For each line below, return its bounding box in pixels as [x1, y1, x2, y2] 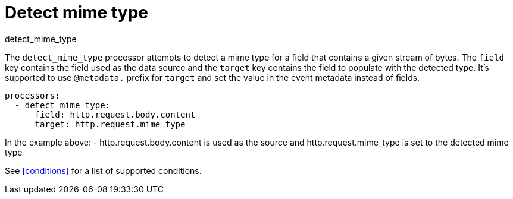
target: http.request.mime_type [35, 119, 186, 129]
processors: [5, 90, 60, 100]
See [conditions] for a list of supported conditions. [5, 165, 202, 176]
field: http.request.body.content [35, 109, 196, 119]
